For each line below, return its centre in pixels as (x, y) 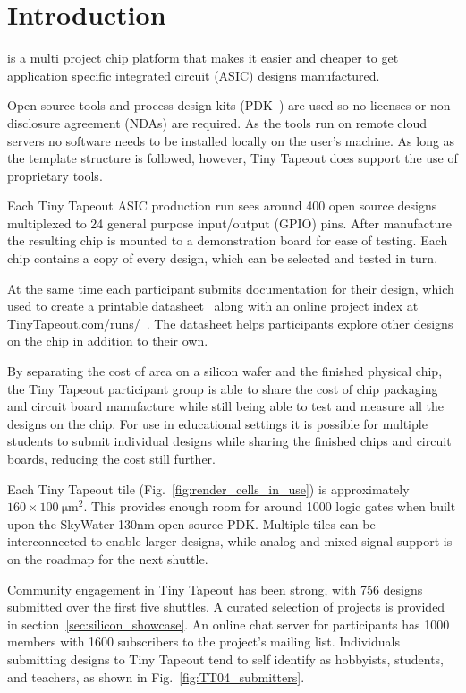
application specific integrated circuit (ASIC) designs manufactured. (194, 75)
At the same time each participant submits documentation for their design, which (231, 288)
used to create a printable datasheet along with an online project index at (213, 306)
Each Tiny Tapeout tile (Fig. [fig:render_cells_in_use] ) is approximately (208, 488)
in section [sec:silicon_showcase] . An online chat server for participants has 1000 (229, 624)
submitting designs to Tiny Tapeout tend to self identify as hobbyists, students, (225, 659)
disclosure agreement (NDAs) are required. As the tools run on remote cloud (217, 122)
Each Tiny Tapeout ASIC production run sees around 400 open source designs (222, 205)
